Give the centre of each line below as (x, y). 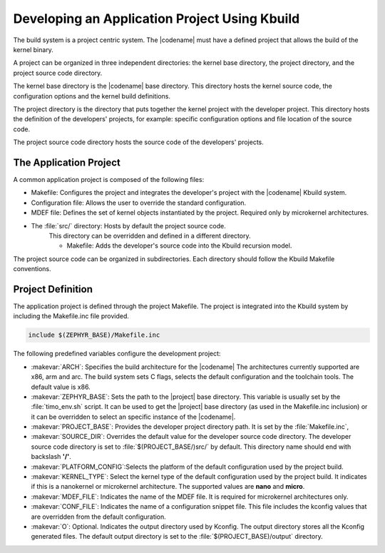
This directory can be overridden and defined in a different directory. (150, 235)
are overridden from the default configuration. (99, 517)
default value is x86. (61, 387)
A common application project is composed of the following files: (109, 179)
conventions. (32, 269)
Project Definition (53, 289)
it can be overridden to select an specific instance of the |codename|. (133, 417)
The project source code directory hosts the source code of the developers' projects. (138, 142)
